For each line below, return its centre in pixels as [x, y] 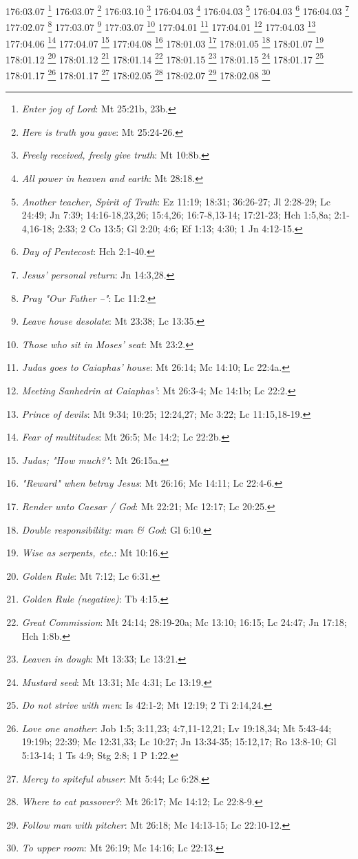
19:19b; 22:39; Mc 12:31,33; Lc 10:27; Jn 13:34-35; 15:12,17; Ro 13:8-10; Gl [179, 741]
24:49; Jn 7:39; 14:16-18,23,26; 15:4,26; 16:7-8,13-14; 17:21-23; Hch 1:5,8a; [176, 215]
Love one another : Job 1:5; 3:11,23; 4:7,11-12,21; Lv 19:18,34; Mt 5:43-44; [177, 728]
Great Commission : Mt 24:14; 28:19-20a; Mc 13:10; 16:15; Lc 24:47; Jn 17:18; [184, 621]
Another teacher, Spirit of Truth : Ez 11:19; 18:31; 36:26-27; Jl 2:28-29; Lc [176, 201]
